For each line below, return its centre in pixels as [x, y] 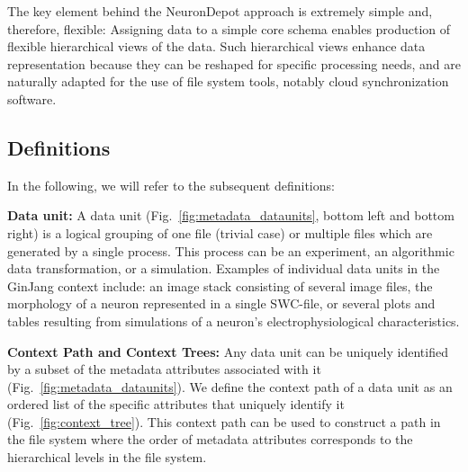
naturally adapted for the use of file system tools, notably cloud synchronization [228, 81]
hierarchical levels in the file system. [107, 457]
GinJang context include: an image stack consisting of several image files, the [220, 285]
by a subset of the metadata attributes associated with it [164, 369]
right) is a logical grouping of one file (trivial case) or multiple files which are [220, 232]
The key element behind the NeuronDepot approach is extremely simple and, [220, 11]
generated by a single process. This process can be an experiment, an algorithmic [231, 250]
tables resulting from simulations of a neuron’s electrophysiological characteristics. [234, 321]
